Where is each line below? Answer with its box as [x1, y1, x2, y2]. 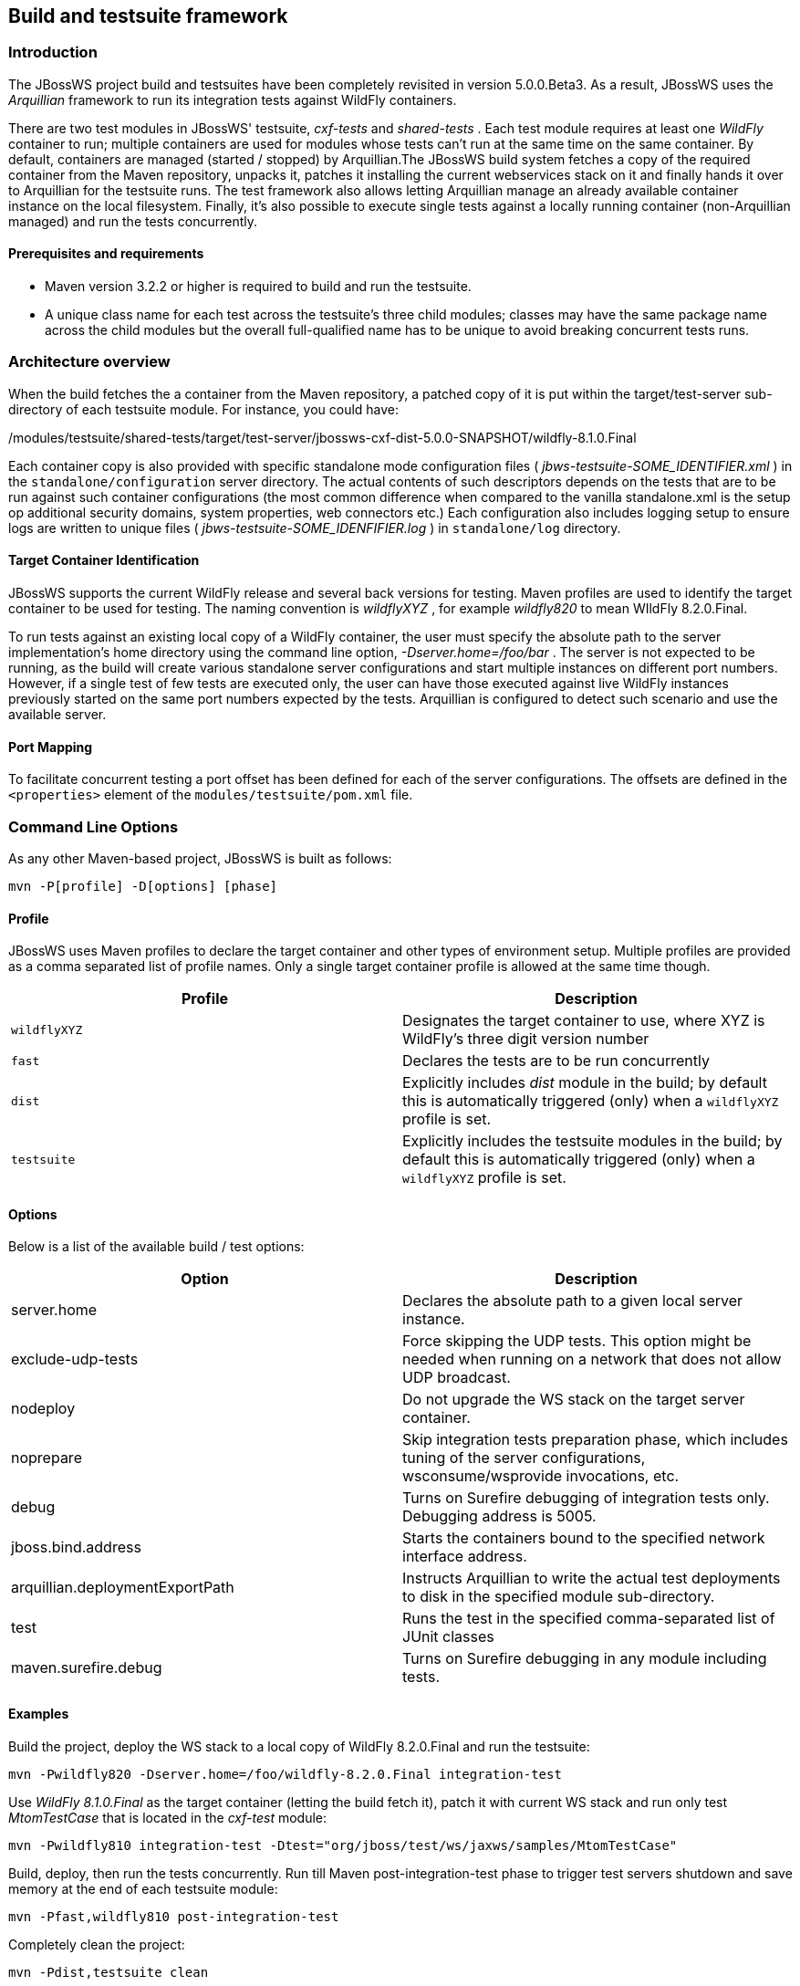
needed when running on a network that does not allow [402, 1350, 782, 1369]
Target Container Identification [8, 552, 200, 569]
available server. [8, 706, 107, 722]
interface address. [402, 1547, 527, 1566]
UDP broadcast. [402, 1368, 511, 1387]
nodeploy [11, 1399, 76, 1418]
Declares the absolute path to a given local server [402, 1291, 743, 1311]
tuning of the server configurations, [402, 1448, 646, 1468]
